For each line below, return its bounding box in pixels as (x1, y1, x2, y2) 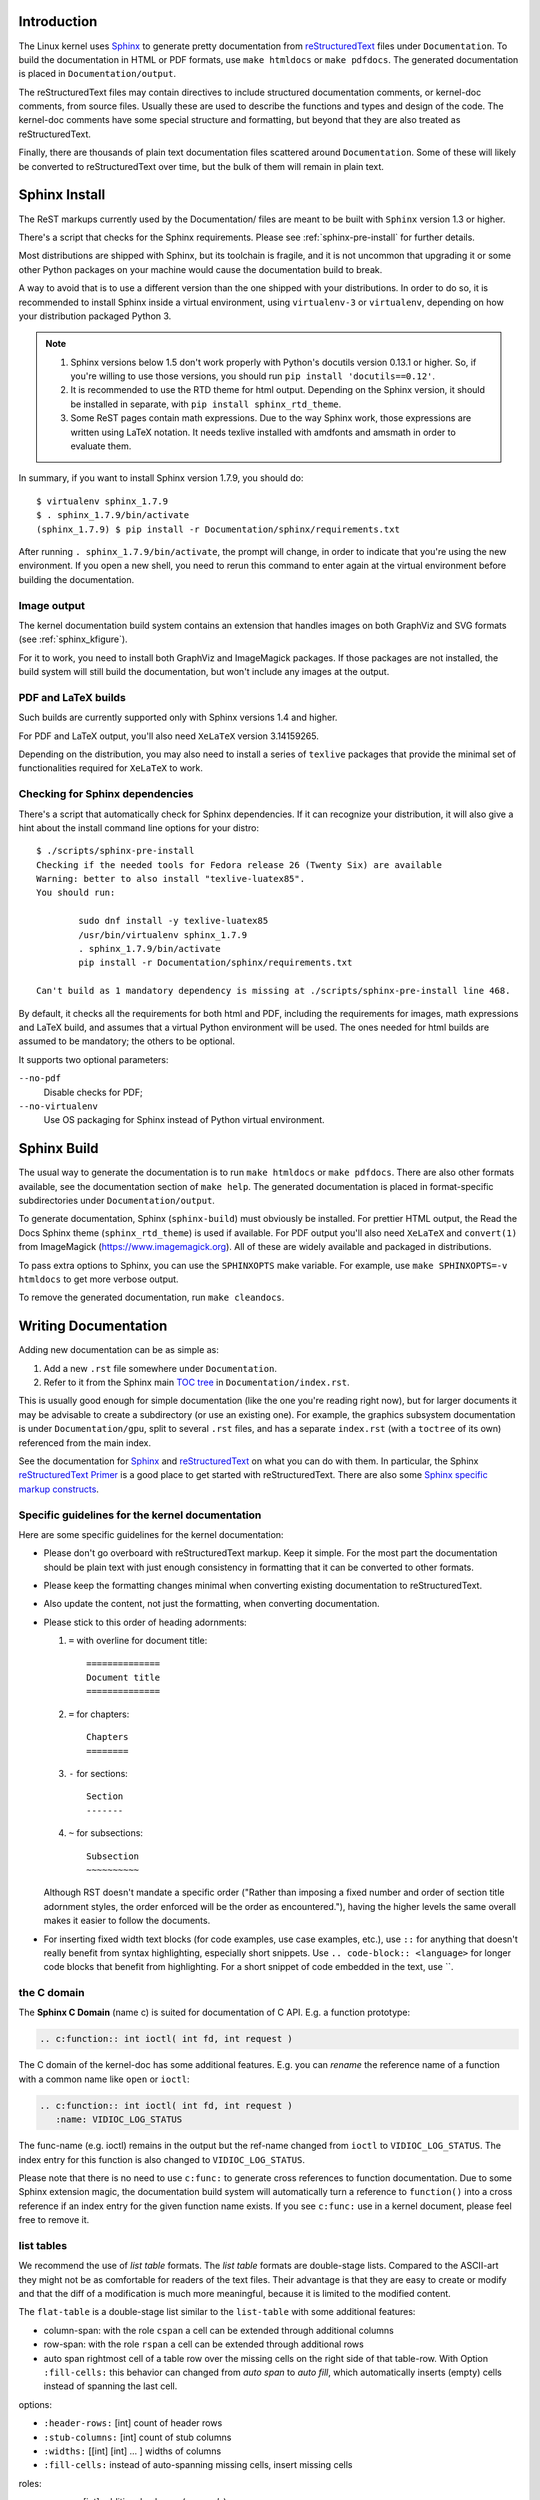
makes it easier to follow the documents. (43, 1915, 211, 1927)
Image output (18, 598, 85, 612)
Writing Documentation (18, 1318, 168, 1335)
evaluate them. (70, 440, 132, 452)
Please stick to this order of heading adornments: (43, 1616, 247, 1628)
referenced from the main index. (18, 1436, 152, 1449)
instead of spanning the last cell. (43, 2380, 178, 2392)
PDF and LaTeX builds (18, 690, 127, 704)
